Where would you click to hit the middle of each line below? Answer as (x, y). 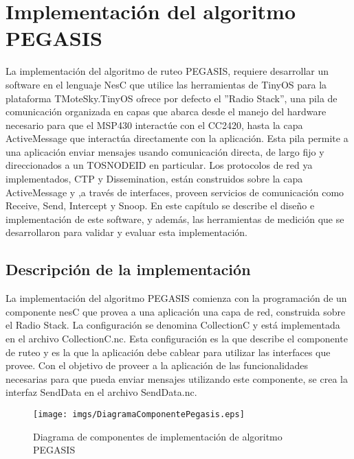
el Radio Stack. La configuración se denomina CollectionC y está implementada (173, 325)
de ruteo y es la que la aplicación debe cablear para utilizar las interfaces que (168, 352)
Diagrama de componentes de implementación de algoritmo (158, 436)
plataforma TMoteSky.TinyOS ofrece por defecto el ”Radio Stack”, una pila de (172, 98)
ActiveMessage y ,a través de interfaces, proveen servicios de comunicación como (175, 192)
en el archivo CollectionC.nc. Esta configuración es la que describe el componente (177, 339)
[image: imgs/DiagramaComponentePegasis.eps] (139, 414)
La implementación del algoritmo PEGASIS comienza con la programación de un (176, 298)
